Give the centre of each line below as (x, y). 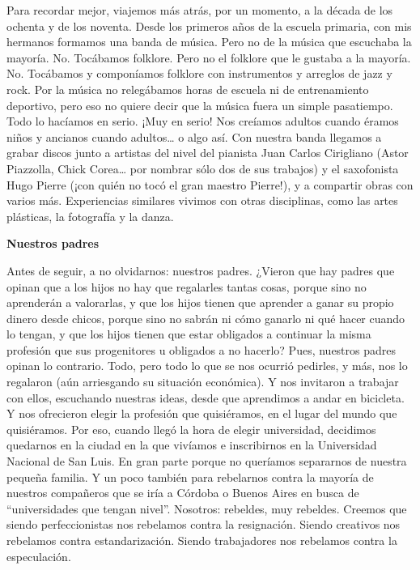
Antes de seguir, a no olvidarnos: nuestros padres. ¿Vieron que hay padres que (201, 270)
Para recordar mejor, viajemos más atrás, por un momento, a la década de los (200, 10)
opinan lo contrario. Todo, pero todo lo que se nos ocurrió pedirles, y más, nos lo (207, 366)
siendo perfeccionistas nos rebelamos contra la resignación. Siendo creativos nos (204, 524)
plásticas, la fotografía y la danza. (90, 216)
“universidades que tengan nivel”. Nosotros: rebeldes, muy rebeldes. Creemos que (207, 508)
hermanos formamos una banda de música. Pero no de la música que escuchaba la (209, 42)
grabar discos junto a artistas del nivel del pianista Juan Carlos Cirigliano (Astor (208, 153)
